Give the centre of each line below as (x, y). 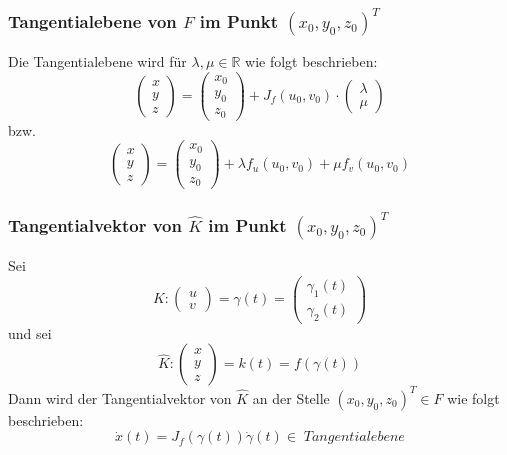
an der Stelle (291, 397)
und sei (30, 332)
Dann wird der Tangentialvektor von (120, 397)
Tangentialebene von (92, 20)
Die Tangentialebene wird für (97, 61)
